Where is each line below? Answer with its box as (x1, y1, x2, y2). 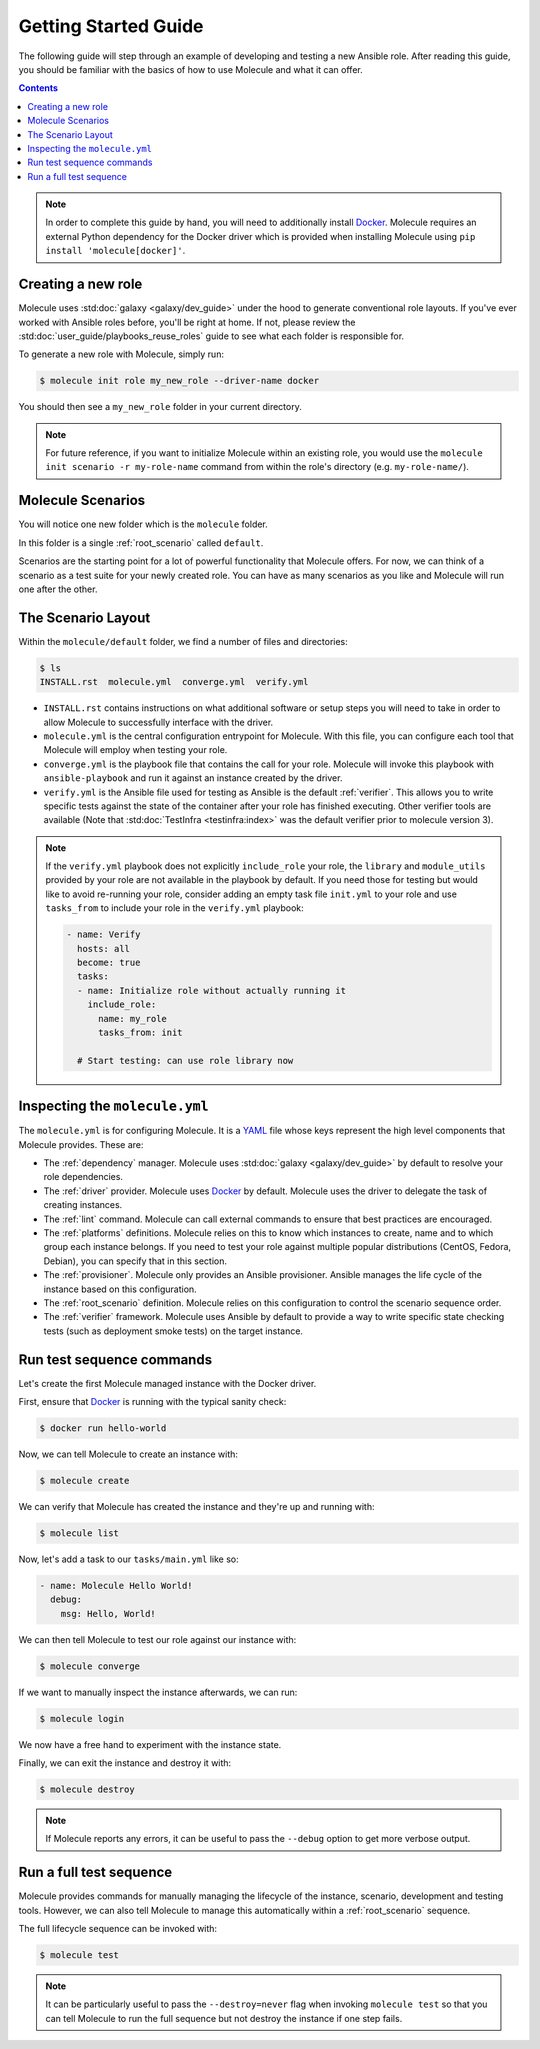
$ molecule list (39, 1527, 120, 1539)
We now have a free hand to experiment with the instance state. (18, 1738, 282, 1750)
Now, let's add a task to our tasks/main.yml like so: (18, 1553, 239, 1565)
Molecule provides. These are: (18, 1138, 144, 1150)
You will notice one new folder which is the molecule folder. (18, 518, 269, 530)
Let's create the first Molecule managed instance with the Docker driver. (18, 1377, 317, 1389)
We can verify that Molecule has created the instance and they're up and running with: (18, 1500, 375, 1512)
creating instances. (43, 1199, 123, 1211)
